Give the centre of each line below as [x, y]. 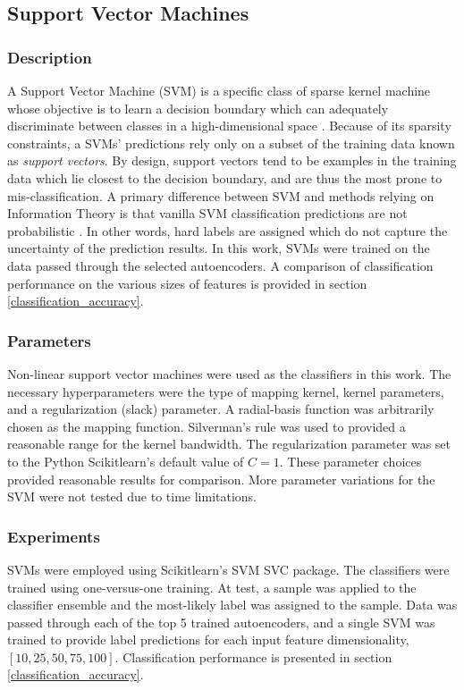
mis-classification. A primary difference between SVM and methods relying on [221, 195]
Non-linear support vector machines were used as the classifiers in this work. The [229, 373]
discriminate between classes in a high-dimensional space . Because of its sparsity [229, 126]
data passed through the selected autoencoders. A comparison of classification [220, 265]
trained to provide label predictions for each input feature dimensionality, [208, 640]
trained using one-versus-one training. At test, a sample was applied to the [212, 587]
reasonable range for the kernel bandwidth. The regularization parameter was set [229, 444]
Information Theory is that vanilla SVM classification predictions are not [207, 213]
